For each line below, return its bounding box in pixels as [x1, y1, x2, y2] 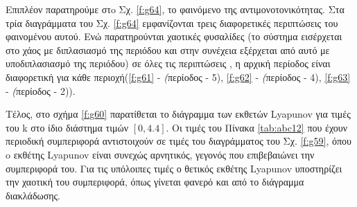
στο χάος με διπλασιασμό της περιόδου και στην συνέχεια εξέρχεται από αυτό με [6, 42, 330, 57]
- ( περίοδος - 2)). [6, 83, 76, 98]
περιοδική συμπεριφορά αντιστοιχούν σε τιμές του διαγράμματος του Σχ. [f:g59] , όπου [6, 134, 351, 148]
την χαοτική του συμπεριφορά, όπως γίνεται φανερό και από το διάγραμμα [6, 174, 304, 189]
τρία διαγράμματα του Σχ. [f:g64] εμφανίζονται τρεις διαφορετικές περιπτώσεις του [6, 15, 338, 30]
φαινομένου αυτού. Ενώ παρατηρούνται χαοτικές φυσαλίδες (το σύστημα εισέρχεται [6, 29, 342, 44]
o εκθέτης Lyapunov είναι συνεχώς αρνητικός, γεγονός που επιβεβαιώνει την [6, 147, 315, 161]
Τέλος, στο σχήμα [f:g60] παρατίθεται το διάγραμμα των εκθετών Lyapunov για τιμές [6, 107, 351, 121]
